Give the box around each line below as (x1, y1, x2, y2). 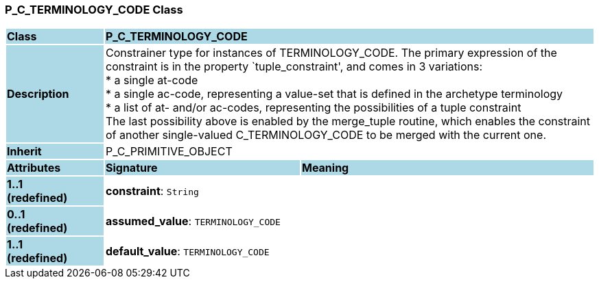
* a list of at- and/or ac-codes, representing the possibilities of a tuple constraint (105, 101, 521, 115)
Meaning (301, 161, 349, 175)
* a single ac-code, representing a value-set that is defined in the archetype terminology (105, 87, 563, 101)
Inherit (7, 144, 42, 159)
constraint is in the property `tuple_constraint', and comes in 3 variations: (105, 60, 482, 74)
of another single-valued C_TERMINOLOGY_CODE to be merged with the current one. (105, 128, 546, 142)
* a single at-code (105, 73, 198, 88)
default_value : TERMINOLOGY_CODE (105, 244, 270, 259)
